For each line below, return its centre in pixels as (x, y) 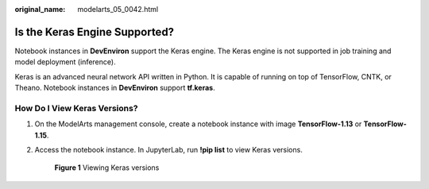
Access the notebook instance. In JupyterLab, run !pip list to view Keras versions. (169, 150)
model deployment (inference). (65, 62)
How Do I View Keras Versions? (76, 108)
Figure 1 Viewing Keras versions (107, 168)
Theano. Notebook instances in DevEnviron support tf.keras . (115, 88)
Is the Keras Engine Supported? (95, 32)
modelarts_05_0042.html (118, 9)
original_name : (40, 9)
